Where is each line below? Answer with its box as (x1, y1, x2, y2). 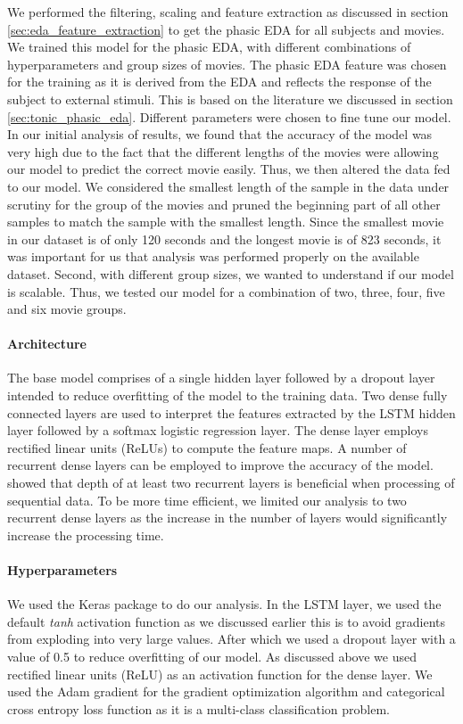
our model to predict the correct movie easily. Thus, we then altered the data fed (7, 160, 451, 178)
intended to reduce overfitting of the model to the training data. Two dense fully (7, 386, 448, 405)
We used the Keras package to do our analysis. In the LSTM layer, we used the (7, 595, 442, 613)
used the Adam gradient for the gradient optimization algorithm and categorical (7, 682, 445, 701)
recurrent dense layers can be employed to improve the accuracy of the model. (7, 456, 434, 474)
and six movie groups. (7, 300, 127, 318)
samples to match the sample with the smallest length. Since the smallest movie (7, 212, 444, 231)
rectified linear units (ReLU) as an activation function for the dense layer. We (7, 664, 433, 683)
